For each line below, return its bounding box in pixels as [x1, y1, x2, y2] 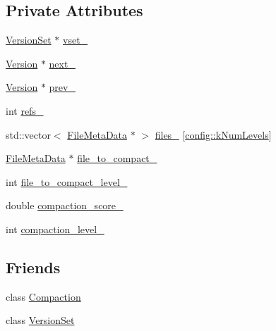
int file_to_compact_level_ [6, 174, 128, 189]
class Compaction [6, 289, 81, 304]
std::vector [6, 127, 51, 142]
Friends [6, 256, 61, 277]
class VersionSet [6, 313, 75, 327]
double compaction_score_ [6, 198, 124, 213]
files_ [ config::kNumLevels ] [155, 127, 272, 142]
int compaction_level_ [6, 221, 104, 236]
